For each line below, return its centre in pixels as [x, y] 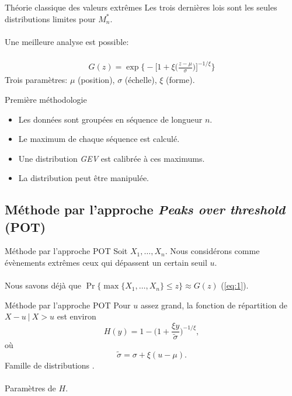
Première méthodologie [46, 99]
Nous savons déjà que [43, 285]
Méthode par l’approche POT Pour [68, 305]
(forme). [180, 80]
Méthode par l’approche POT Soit [66, 251]
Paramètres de [30, 388]
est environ [77, 316]
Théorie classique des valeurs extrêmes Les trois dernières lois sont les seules [141, 7]
